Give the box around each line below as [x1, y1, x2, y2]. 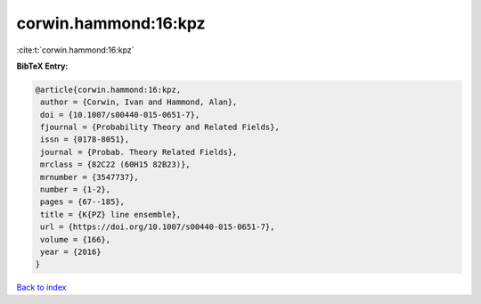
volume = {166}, [40, 234, 111, 244]
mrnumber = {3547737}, [40, 172, 140, 182]
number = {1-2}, [40, 185, 111, 195]
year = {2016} [40, 247, 102, 257]
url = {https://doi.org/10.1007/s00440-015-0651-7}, [40, 222, 275, 232]
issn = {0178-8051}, [40, 135, 130, 144]
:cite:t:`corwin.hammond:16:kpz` [16, 45, 135, 55]
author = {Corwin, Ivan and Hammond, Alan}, [40, 97, 238, 107]
